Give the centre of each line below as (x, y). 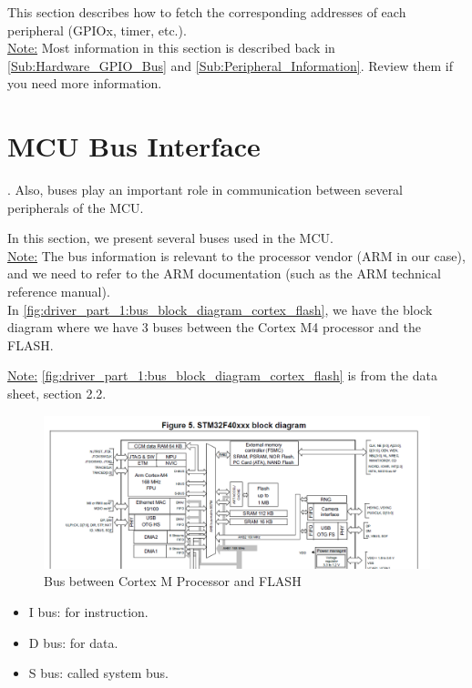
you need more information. (85, 83)
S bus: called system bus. (98, 673)
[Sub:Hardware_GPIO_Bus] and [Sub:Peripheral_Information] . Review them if (230, 65)
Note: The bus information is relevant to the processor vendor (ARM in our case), (236, 255)
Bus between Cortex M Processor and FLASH (173, 581)
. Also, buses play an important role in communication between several (205, 190)
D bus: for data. (73, 642)
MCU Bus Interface (134, 146)
